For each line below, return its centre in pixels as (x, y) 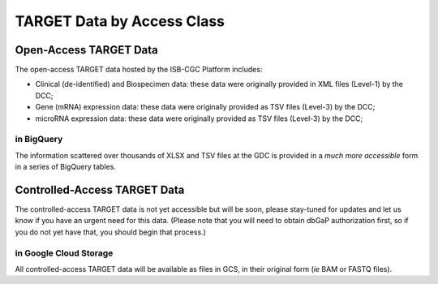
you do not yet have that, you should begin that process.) (111, 232)
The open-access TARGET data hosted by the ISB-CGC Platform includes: (139, 70)
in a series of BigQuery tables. (66, 167)
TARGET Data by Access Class (120, 21)
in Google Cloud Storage (64, 253)
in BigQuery (39, 140)
